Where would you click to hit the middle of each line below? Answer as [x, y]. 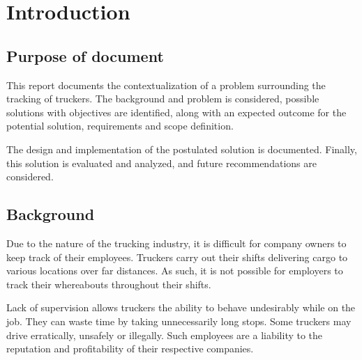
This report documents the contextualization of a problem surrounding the [166, 85]
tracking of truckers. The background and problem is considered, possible [163, 99]
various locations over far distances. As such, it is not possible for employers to [175, 271]
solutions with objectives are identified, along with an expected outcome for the [176, 112]
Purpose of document [85, 55]
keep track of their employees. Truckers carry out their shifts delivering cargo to [177, 257]
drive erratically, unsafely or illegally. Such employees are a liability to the [165, 335]
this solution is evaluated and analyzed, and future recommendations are [161, 163]
